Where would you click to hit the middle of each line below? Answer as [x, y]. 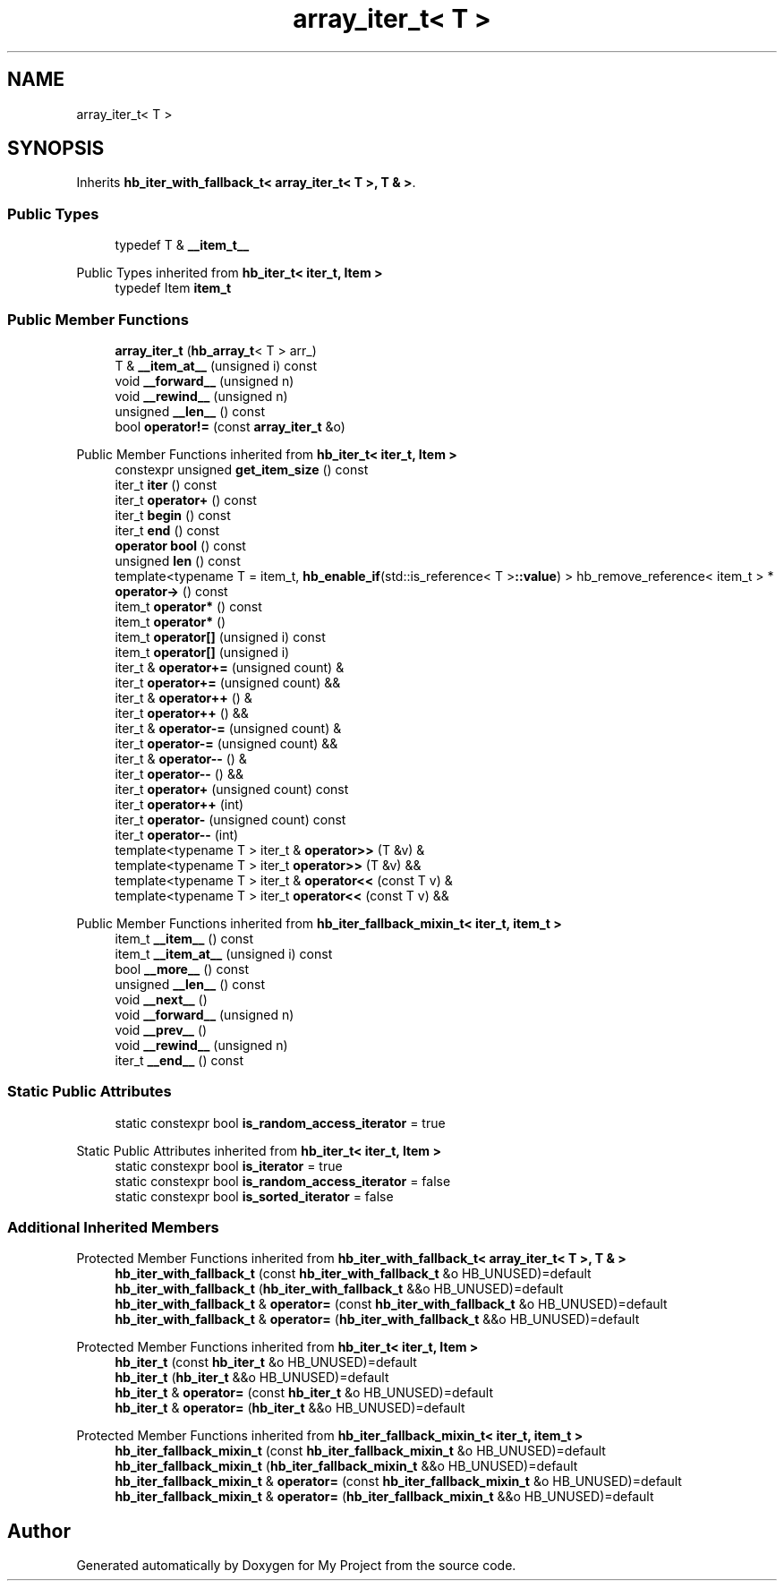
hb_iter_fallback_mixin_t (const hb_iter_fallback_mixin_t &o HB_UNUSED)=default [360, 1451]
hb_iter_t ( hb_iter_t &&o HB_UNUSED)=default [252, 1378]
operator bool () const [180, 545]
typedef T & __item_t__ [182, 245]
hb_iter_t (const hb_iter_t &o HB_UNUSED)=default [266, 1362]
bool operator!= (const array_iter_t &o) [230, 426]
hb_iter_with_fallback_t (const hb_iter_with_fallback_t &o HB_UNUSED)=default [353, 1274]
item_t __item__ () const [184, 938]
